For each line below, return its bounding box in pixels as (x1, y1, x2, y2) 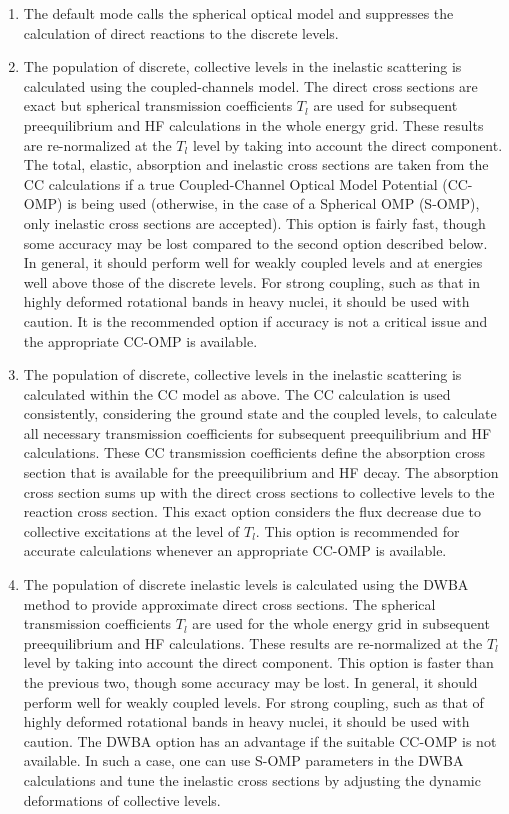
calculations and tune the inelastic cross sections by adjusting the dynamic (23, 769, 481, 790)
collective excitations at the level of (23, 520, 240, 541)
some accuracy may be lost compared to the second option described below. (23, 232, 488, 253)
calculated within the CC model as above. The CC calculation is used (23, 383, 451, 404)
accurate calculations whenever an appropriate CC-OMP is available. (23, 540, 447, 561)
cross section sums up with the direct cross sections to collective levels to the (23, 481, 495, 502)
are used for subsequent (313, 95, 458, 116)
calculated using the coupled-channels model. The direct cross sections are (23, 75, 478, 96)
